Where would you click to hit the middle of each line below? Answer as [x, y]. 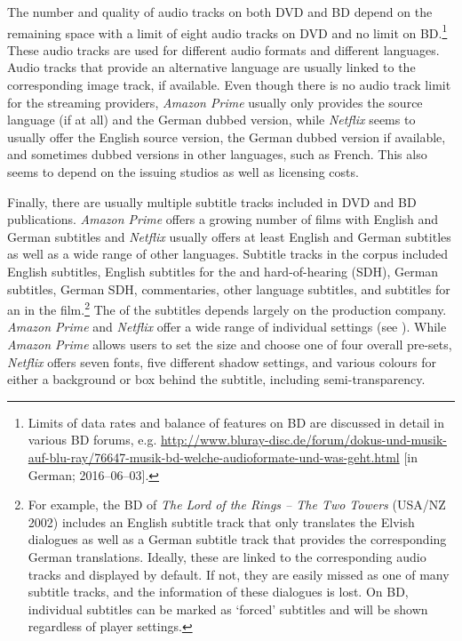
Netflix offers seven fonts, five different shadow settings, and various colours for [222, 361]
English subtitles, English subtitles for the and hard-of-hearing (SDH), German [223, 271]
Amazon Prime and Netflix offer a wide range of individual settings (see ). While [227, 327]
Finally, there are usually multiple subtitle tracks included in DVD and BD [212, 201]
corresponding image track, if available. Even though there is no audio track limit [229, 85]
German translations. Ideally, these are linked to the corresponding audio [227, 556]
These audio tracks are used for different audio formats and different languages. [223, 49]
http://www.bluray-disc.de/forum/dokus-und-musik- [303, 440]
